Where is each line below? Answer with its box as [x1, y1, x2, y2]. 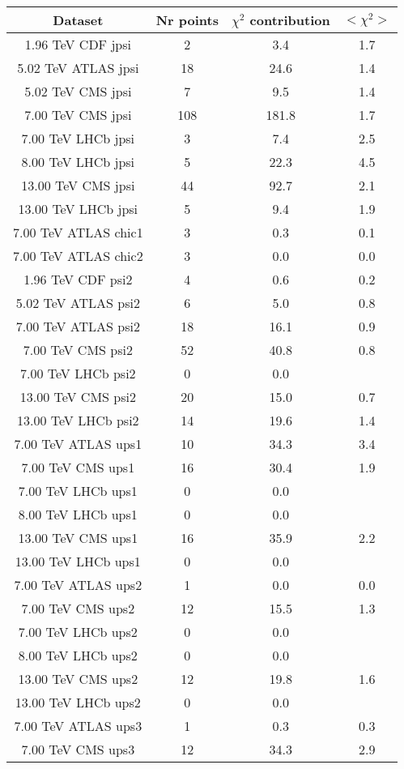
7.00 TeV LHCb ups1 [18, 481, 138, 500]
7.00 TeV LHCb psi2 [20, 364, 136, 382]
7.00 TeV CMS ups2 [21, 599, 135, 617]
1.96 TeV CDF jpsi [24, 35, 131, 53]
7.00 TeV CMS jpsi [24, 105, 132, 124]
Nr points [155, 11, 219, 29]
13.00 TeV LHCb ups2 [15, 693, 141, 711]
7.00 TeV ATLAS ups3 [14, 716, 142, 735]
